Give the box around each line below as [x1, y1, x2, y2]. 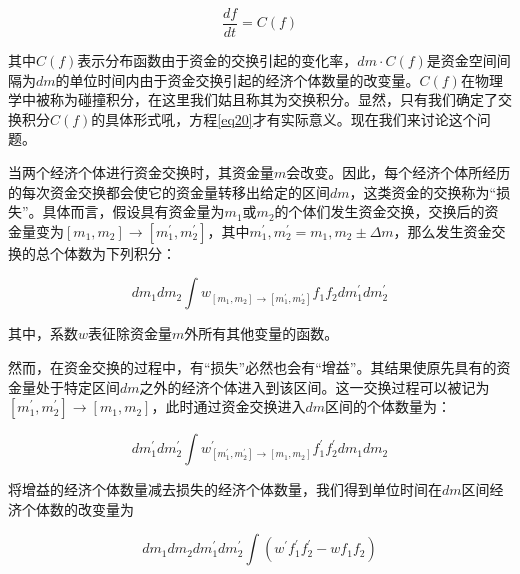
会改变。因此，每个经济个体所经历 [286, 162, 511, 183]
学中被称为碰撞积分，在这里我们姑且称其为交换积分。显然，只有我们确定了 [8, 89, 498, 110]
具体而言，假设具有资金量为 [42, 201, 225, 222]
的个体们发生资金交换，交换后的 [274, 201, 485, 222]
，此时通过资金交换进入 [151, 396, 306, 417]
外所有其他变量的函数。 [184, 323, 339, 344]
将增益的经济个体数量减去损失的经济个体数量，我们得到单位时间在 [8, 479, 442, 500]
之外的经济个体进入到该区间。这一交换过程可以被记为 [139, 376, 490, 397]
